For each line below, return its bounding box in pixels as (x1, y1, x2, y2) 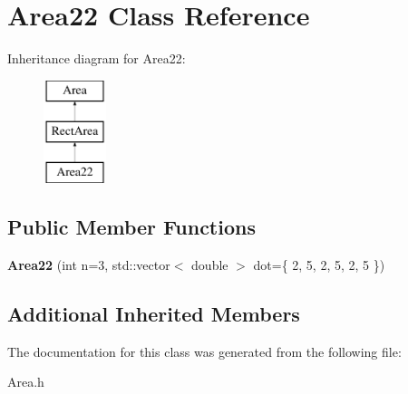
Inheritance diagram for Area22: (7, 49, 186, 68)
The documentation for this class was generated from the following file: (7, 341, 402, 360)
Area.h (7, 372, 44, 391)
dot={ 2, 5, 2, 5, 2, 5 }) (253, 255, 385, 274)
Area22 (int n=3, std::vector (7, 255, 170, 274)
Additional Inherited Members (7, 299, 300, 327)
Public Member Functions (7, 213, 256, 241)
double (191, 255, 228, 274)
